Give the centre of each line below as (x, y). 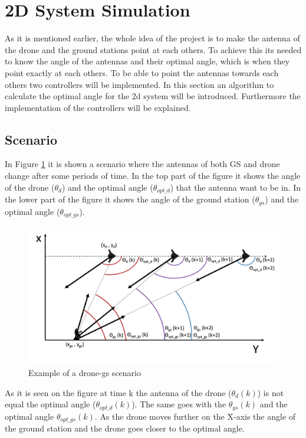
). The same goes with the (179, 404)
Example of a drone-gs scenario (85, 372)
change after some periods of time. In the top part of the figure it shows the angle (153, 176)
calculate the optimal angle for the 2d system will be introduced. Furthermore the (153, 96)
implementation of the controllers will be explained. (98, 107)
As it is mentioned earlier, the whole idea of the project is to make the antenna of (152, 38)
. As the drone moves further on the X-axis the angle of (195, 416)
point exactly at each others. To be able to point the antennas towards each (142, 72)
